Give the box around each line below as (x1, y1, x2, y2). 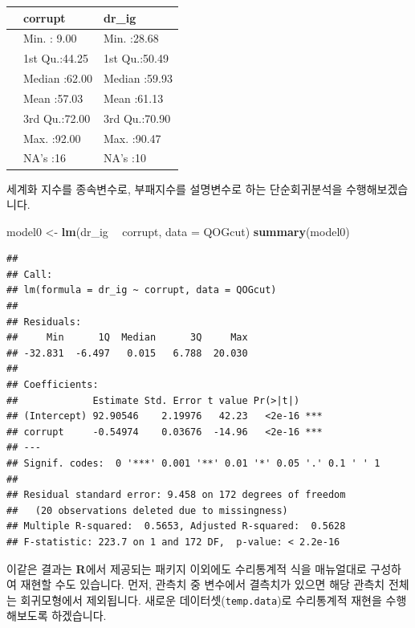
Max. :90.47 (103, 129, 161, 146)
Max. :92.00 (23, 129, 81, 146)
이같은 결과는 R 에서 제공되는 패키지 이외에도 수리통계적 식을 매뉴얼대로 (6, 560, 367, 577)
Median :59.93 (103, 70, 173, 87)
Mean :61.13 (103, 89, 164, 106)
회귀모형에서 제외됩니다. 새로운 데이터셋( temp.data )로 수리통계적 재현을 (20, 591, 382, 608)
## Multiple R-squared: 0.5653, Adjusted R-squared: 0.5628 (6, 520, 346, 532)
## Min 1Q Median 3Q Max (6, 332, 248, 344)
